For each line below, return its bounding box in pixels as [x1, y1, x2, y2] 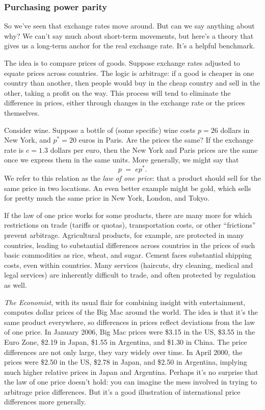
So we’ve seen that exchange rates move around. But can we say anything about [4, 20, 255, 31]
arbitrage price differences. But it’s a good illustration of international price [4, 386, 241, 397]
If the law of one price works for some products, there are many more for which [4, 209, 252, 220]
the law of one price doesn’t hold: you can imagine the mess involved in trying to [4, 376, 257, 387]
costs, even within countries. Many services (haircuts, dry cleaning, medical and [4, 259, 253, 270]
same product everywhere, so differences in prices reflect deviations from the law [4, 316, 255, 327]
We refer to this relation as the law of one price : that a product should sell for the [4, 173, 261, 183]
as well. [4, 279, 27, 290]
